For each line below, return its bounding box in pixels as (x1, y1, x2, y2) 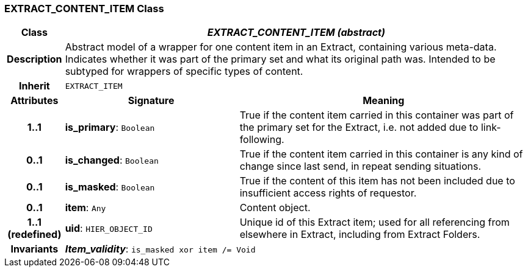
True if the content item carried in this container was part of (239, 109, 514, 122)
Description (7, 53, 62, 66)
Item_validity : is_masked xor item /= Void (65, 243, 256, 256)
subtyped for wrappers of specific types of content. (65, 65, 303, 78)
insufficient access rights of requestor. (239, 187, 417, 200)
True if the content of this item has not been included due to (239, 175, 515, 187)
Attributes (10, 94, 59, 107)
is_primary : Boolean (65, 121, 155, 134)
